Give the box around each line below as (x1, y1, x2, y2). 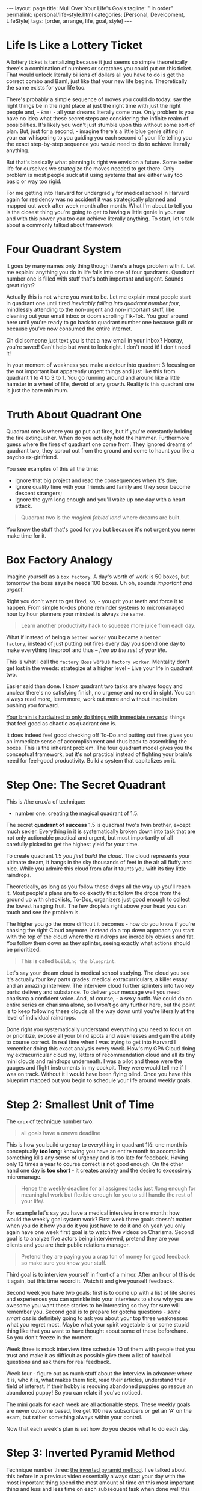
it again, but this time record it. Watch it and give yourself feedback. (6, 1277, 174, 1285)
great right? (6, 281, 35, 288)
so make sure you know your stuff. (20, 1259, 107, 1266)
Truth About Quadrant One (6, 408, 142, 422)
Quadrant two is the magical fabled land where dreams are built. (20, 513, 182, 521)
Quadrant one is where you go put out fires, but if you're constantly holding (6, 427, 193, 435)
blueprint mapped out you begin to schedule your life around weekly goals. (6, 1076, 192, 1084)
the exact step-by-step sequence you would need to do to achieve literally (6, 140, 191, 147)
